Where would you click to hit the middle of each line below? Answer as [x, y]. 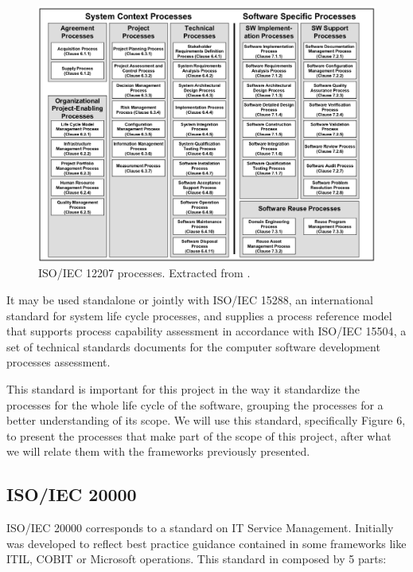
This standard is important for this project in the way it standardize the [183, 389]
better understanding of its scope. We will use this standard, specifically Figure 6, [206, 420]
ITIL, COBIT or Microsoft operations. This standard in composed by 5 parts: [197, 559]
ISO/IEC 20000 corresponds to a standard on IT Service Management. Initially [200, 528]
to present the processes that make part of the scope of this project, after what [199, 435]
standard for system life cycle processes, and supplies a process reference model [199, 315]
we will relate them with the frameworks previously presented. [158, 451]
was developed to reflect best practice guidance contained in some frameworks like [206, 543]
